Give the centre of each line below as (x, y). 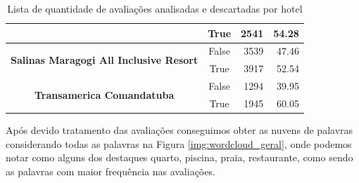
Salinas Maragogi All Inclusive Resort (105, 59)
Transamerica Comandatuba (104, 94)
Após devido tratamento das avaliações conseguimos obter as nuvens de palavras (179, 130)
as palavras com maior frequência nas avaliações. (111, 171)
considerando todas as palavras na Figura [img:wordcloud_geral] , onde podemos (179, 143)
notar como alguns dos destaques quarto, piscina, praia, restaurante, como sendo (179, 157)
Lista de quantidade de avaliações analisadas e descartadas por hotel (155, 8)
